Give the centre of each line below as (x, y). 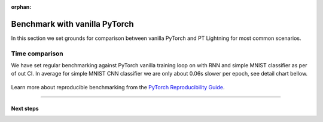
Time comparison (37, 54)
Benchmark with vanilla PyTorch (72, 24)
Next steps (25, 108)
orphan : (21, 7)
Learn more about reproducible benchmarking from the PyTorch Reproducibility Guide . (118, 87)
